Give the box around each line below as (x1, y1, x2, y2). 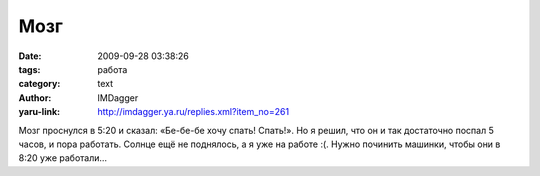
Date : (18, 50, 42, 62)
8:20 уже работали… (18, 152, 108, 164)
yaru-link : (18, 106, 60, 118)
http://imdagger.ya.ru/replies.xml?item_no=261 (97, 106, 290, 118)
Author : (18, 91, 52, 104)
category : (18, 78, 61, 90)
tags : (18, 63, 41, 75)
